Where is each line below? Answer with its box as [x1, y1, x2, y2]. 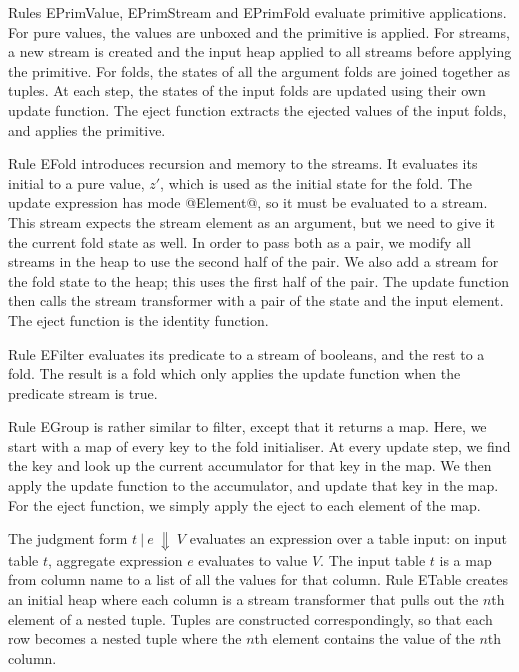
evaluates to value [198, 549, 308, 570]
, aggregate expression [48, 549, 183, 570]
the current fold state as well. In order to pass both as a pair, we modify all [8, 231, 471, 252]
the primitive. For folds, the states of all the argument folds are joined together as [8, 60, 511, 81]
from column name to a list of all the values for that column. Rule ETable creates [8, 569, 509, 590]
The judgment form [8, 528, 128, 549]
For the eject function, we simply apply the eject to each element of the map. [8, 494, 481, 515]
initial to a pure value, [8, 172, 145, 193]
